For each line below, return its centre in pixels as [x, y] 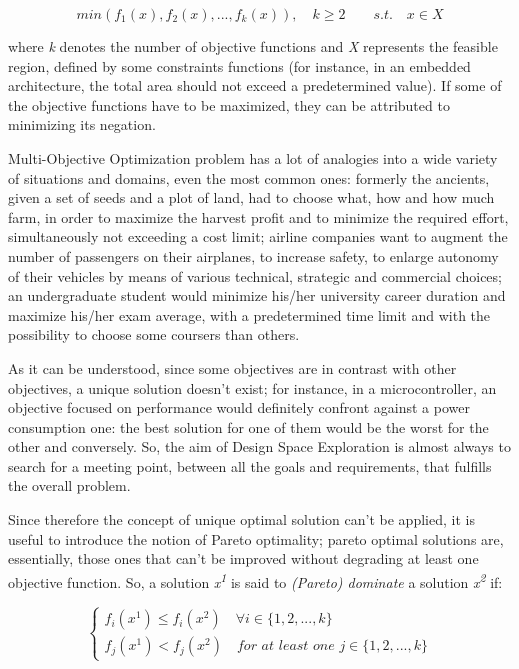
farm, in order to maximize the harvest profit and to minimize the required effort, [258, 216]
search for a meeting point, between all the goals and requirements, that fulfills [250, 465]
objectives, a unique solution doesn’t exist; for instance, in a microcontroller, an [252, 387]
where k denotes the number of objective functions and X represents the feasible [253, 46]
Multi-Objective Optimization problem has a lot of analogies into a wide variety [253, 157]
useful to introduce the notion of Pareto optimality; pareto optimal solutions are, [256, 538]
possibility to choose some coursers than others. [154, 334]
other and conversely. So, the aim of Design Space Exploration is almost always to [259, 446]
